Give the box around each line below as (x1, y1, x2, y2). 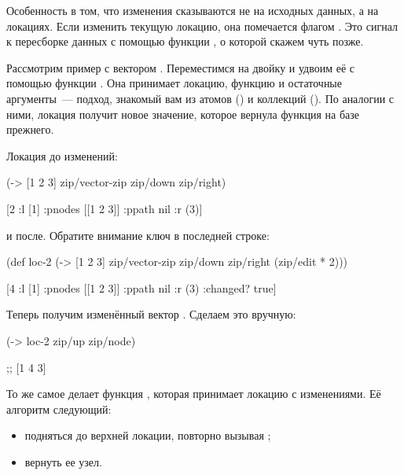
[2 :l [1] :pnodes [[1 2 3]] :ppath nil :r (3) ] (6, 200, 203, 216)
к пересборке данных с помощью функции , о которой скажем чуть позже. (6, 33, 364, 50)
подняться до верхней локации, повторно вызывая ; (24, 427, 271, 444)
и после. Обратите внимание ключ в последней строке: (6, 226, 270, 243)
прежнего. (6, 121, 54, 138)
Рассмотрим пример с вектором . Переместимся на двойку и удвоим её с (6, 59, 355, 75)
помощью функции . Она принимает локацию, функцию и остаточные (6, 75, 342, 91)
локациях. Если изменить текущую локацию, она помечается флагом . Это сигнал (6, 17, 398, 34)
